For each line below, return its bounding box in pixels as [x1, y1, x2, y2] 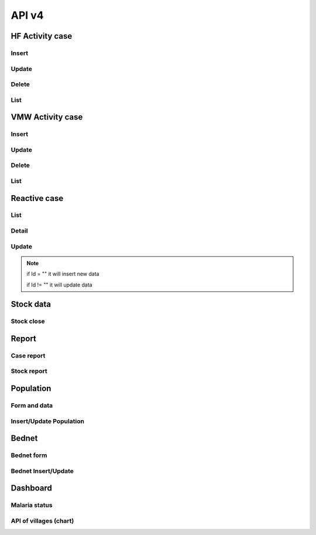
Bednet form [11, 451, 47, 459]
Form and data [11, 401, 53, 410]
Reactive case [11, 193, 64, 203]
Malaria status [11, 501, 53, 509]
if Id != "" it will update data [26, 281, 93, 288]
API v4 [11, 9, 44, 22]
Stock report [11, 367, 47, 375]
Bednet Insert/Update [11, 466, 74, 475]
